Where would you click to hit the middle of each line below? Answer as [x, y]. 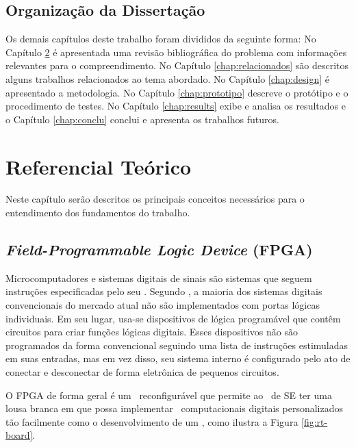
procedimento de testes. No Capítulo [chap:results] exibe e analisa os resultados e [176, 106]
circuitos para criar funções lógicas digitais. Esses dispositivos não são [152, 332]
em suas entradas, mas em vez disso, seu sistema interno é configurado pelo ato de [178, 358]
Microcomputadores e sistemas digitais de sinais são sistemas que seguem [159, 278]
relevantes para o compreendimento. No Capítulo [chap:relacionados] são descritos [177, 65]
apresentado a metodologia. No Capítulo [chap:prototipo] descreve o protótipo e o [177, 92]
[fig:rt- [315, 421]
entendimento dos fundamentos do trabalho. [98, 213]
